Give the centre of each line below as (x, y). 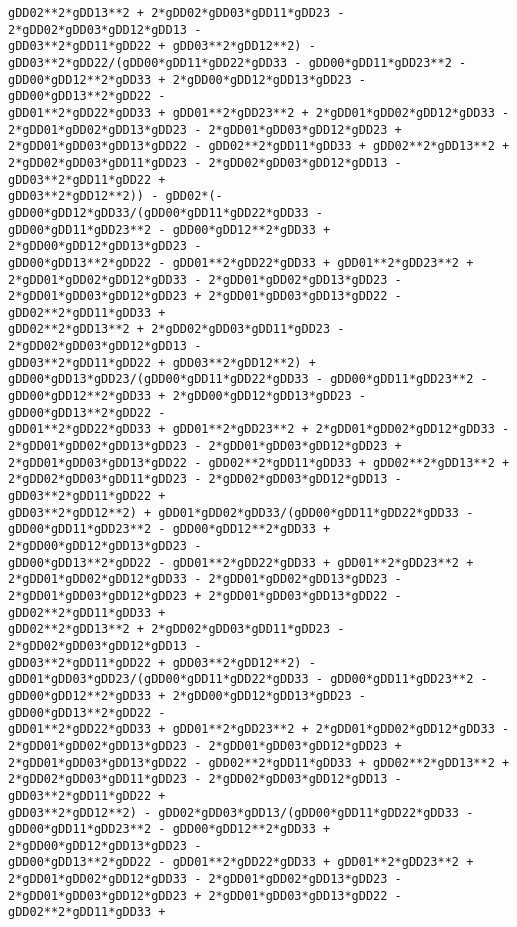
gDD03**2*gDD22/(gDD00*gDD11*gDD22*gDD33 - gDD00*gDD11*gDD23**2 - (237, 62)
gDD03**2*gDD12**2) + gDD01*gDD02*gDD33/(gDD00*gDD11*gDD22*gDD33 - (241, 512)
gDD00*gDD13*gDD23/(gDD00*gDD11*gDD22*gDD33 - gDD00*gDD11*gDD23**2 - (248, 379)
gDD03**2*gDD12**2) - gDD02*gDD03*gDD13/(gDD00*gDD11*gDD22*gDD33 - (241, 812)
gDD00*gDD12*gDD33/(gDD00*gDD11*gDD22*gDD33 (158, 212)
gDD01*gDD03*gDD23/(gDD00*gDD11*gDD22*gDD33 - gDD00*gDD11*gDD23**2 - (248, 679)
